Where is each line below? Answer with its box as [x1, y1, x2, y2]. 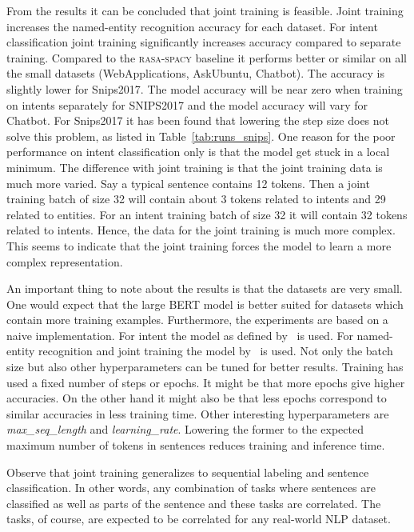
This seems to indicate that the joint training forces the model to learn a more [6, 237, 392, 254]
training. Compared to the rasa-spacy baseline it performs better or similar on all [6, 49, 407, 66]
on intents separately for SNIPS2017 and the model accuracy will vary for [6, 96, 368, 113]
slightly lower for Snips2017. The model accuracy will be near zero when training [6, 80, 403, 97]
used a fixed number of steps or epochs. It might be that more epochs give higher [6, 374, 405, 390]
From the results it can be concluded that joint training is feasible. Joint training [6, 2, 404, 18]
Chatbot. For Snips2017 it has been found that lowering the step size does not [6, 112, 390, 129]
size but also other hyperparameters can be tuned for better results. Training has [6, 358, 404, 375]
